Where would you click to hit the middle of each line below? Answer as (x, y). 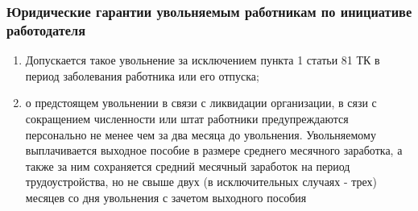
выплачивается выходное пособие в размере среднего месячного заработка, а (214, 150)
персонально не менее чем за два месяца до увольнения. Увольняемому (201, 134)
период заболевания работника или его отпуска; (142, 75)
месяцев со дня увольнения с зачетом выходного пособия (166, 197)
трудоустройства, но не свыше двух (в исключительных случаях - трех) (201, 182)
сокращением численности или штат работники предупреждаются (187, 118)
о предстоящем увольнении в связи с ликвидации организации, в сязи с (201, 103)
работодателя (46, 29)
